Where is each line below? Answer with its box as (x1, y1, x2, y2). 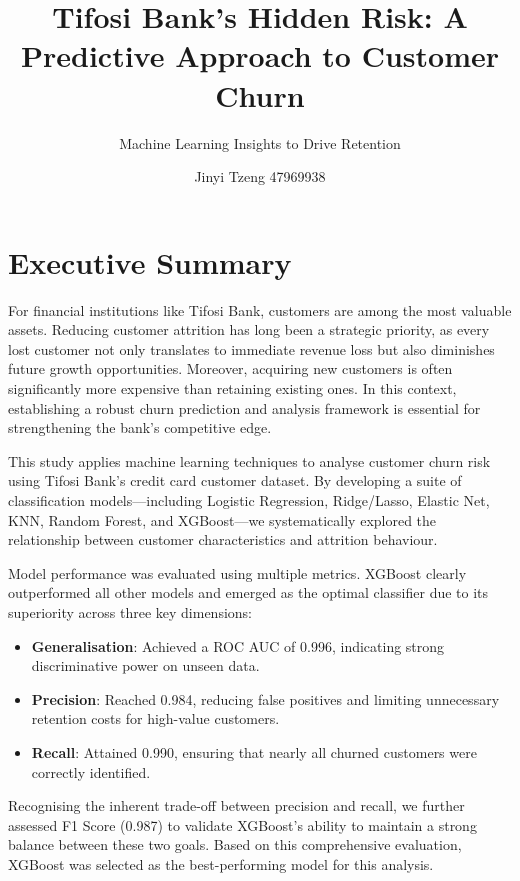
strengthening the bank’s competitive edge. (8, 417, 272, 438)
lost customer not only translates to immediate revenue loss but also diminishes (8, 338, 495, 359)
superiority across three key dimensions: (8, 601, 252, 622)
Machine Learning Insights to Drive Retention (119, 132, 401, 153)
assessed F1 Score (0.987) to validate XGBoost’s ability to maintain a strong (8, 814, 477, 835)
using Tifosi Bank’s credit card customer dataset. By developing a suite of (8, 470, 462, 491)
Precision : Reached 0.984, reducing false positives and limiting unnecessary (31, 688, 500, 709)
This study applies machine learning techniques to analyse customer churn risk (8, 450, 491, 471)
